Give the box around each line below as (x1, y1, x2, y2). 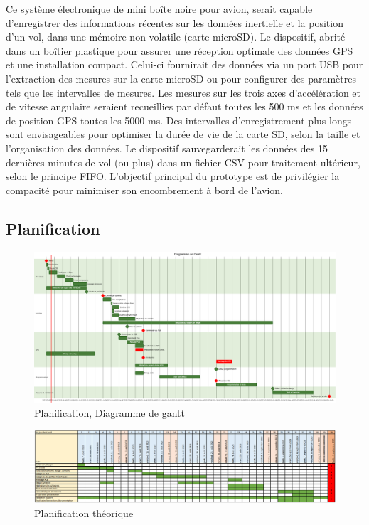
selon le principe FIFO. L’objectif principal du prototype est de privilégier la (6, 169, 340, 184)
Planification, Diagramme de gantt (34, 405, 186, 420)
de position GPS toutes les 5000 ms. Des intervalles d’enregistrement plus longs (6, 112, 352, 127)
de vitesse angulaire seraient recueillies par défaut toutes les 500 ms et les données (6, 99, 363, 114)
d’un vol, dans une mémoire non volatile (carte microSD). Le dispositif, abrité (6, 29, 346, 44)
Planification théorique (34, 505, 134, 520)
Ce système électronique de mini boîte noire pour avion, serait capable (6, 1, 313, 16)
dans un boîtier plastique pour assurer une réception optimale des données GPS (6, 43, 353, 58)
